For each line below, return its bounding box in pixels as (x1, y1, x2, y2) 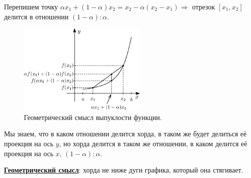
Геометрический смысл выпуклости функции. (24, 112, 162, 122)
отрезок (192, 1, 215, 11)
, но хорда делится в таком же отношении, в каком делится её (59, 138, 248, 148)
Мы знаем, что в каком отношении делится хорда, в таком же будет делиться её (4, 128, 247, 139)
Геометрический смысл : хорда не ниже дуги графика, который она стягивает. (4, 165, 244, 175)
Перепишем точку (4, 1, 58, 11)
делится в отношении (4, 11, 69, 21)
